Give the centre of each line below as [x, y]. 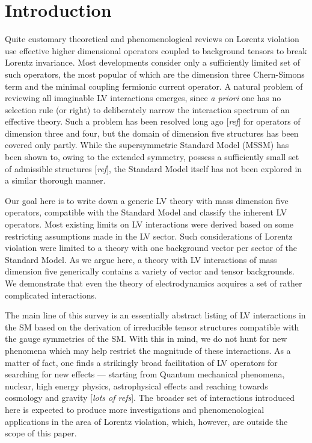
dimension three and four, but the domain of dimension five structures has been [152, 133]
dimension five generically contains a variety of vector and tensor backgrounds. [150, 271]
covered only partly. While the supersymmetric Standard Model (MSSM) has [147, 145]
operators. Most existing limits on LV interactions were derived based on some [149, 224]
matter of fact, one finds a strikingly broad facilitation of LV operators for [141, 362]
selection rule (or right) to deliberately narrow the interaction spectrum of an [147, 109]
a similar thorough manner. [55, 180]
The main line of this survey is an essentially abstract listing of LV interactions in [155, 315]
